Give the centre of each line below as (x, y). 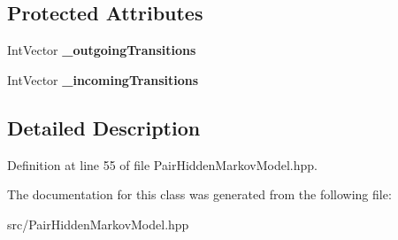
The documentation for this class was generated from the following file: (199, 194)
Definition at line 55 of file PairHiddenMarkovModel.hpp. (162, 164)
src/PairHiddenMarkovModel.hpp (98, 224)
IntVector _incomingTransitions (103, 79)
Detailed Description (104, 127)
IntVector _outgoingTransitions (102, 50)
